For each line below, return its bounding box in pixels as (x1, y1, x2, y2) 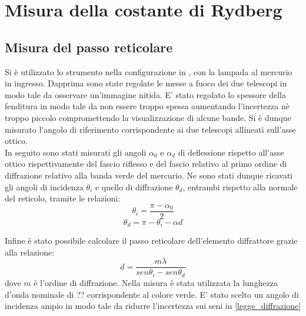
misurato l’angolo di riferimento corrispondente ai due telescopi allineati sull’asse (5, 123, 296, 135)
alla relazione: (5, 246, 55, 258)
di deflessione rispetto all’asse (178, 146, 284, 158)
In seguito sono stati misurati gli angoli (5, 146, 147, 158)
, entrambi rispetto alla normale (182, 180, 298, 193)
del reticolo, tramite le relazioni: (5, 192, 121, 204)
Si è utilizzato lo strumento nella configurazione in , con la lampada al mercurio (5, 65, 292, 78)
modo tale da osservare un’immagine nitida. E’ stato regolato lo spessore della (5, 88, 286, 100)
